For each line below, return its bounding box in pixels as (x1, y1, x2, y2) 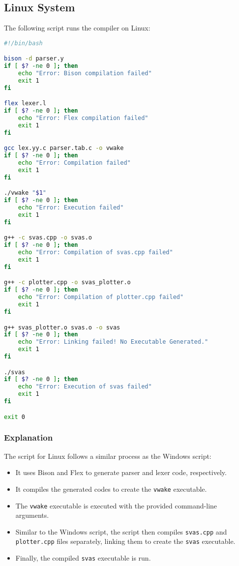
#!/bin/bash (4, 39, 43, 47)
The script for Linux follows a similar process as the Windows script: (4, 450, 211, 461)
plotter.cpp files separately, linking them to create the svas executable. (15, 536, 236, 546)
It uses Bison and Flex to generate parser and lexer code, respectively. (15, 467, 227, 477)
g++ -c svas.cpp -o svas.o (4, 234, 92, 241)
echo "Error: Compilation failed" (18, 159, 131, 167)
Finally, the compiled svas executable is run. (15, 553, 151, 563)
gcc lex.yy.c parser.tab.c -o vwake (4, 145, 124, 152)
